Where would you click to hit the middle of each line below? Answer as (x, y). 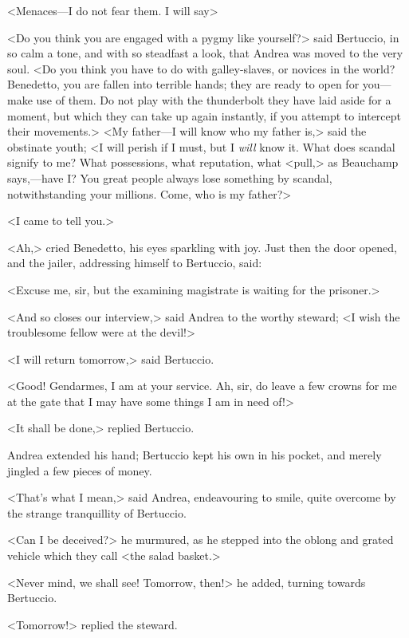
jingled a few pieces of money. (80, 470)
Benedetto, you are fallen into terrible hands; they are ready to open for (183, 84)
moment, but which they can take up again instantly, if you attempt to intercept (204, 115)
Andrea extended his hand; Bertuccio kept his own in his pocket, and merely (195, 455)
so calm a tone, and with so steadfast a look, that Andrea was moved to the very (205, 53)
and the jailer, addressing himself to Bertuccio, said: (135, 263)
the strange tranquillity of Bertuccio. (97, 512)
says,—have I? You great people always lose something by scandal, (170, 177)
